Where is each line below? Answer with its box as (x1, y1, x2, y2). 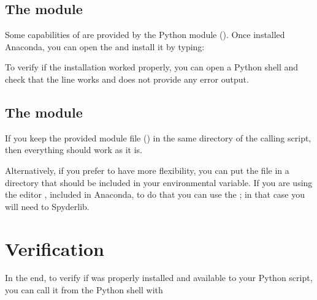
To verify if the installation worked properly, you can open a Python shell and (5, 61, 299, 73)
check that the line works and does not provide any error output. (5, 72, 249, 85)
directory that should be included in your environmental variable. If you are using (5, 176, 313, 189)
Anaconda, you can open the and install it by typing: (5, 40, 205, 53)
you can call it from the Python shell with (5, 283, 163, 296)
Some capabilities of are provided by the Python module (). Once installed (5, 28, 285, 41)
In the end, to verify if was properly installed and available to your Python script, (5, 271, 313, 284)
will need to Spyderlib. (5, 200, 90, 212)
